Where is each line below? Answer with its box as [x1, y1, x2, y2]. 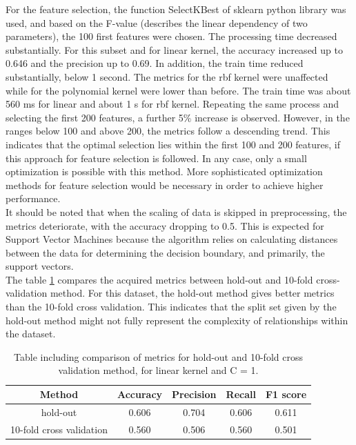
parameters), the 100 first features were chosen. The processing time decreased [6, 29, 337, 43]
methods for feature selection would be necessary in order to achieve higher [6, 177, 324, 192]
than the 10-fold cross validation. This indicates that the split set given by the [6, 299, 337, 314]
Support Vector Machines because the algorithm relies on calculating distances [6, 232, 338, 246]
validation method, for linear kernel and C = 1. [58, 363, 259, 377]
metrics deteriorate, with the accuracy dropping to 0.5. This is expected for [6, 218, 324, 233]
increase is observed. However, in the [195, 110, 350, 124]
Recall [226, 387, 256, 402]
